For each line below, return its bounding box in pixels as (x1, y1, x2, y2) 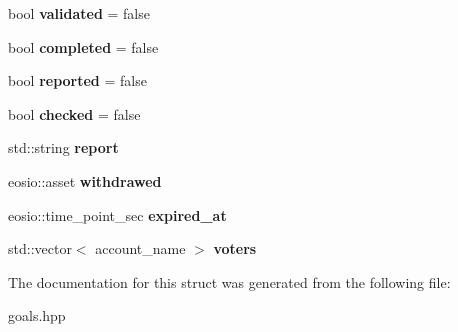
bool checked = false (8, 103, 141, 124)
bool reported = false (8, 70, 147, 91)
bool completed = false (8, 36, 159, 57)
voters (213, 238, 257, 259)
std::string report (8, 137, 119, 158)
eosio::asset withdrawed (8, 170, 162, 191)
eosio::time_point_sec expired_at (8, 204, 227, 225)
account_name (95, 238, 186, 259)
